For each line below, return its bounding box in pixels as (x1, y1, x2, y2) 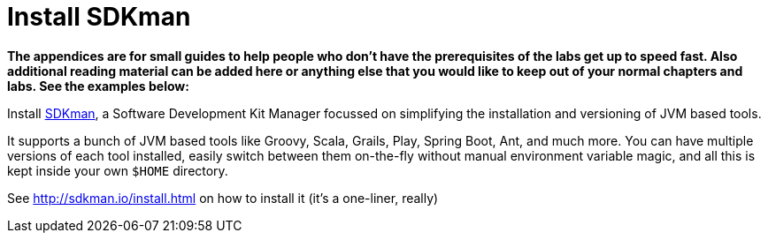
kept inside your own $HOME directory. (7, 162, 228, 178)
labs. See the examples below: (7, 78, 189, 94)
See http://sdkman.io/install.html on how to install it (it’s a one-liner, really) (7, 190, 439, 206)
